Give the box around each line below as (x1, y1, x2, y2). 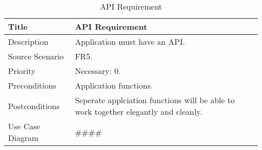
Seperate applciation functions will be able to (75, 94, 235, 106)
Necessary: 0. (75, 65, 121, 77)
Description (8, 36, 48, 47)
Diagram (8, 132, 39, 143)
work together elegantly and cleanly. (75, 106, 203, 117)
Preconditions (8, 80, 56, 91)
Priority (8, 65, 36, 77)
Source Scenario (8, 50, 64, 62)
